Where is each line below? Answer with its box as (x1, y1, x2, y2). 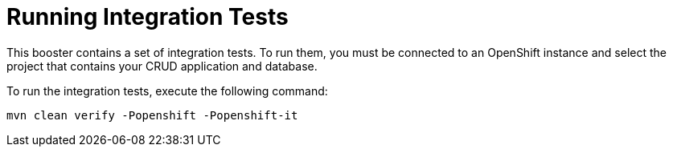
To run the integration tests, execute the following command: (6, 83, 328, 98)
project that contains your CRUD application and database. (6, 58, 318, 73)
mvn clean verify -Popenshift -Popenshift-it (6, 108, 298, 122)
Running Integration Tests (6, 3, 289, 30)
